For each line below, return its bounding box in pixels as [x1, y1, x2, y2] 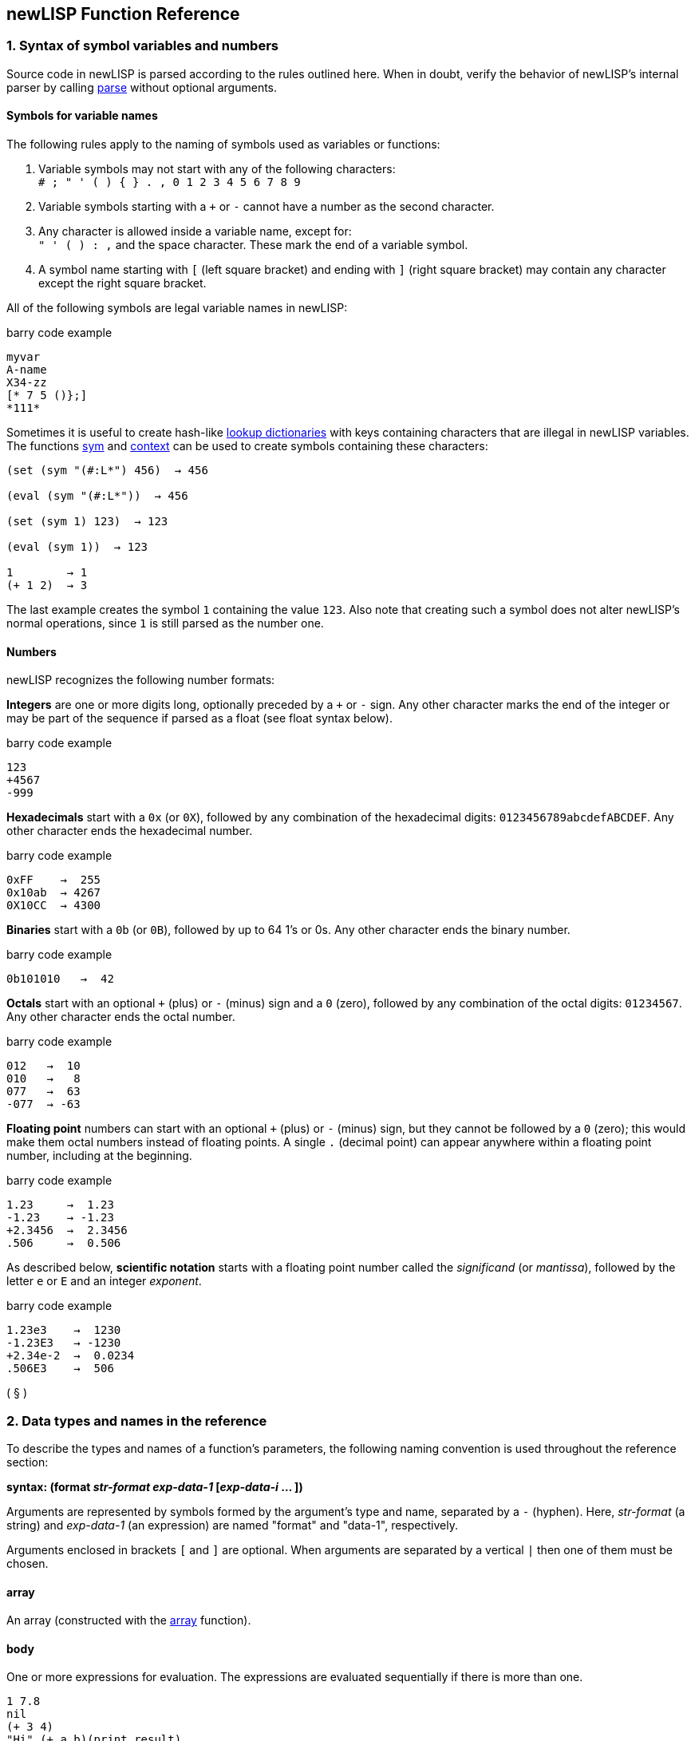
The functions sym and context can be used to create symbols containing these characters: [6, 439, 488, 453]
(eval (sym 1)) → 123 [6, 540, 148, 554]
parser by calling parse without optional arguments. [6, 80, 278, 94]
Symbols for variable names [6, 109, 158, 123]
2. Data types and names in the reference [6, 1412, 267, 1429]
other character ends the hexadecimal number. [6, 824, 253, 838]
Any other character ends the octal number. [6, 1010, 235, 1024]
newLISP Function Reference [6, 4, 240, 24]
